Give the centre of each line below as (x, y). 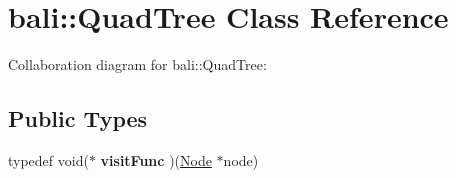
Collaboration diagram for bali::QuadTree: (137, 64)
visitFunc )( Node (156, 159)
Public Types (78, 118)
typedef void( (48, 159)
